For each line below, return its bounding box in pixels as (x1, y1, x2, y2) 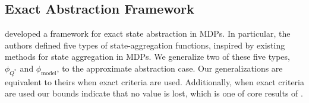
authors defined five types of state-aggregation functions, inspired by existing (5, 38, 285, 51)
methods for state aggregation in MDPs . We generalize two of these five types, (5, 50, 290, 63)
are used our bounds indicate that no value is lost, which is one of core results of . (5, 87, 303, 99)
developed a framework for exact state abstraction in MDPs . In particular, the (5, 27, 291, 40)
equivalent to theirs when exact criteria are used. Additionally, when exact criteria (5, 75, 304, 88)
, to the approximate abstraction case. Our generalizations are (56, 62, 283, 74)
